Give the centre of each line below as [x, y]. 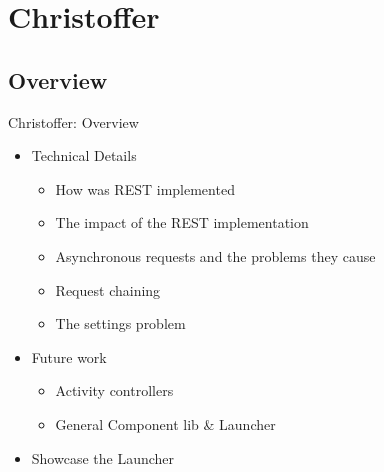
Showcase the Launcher [103, 457]
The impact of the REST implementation [182, 222]
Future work [69, 356]
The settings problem [120, 323]
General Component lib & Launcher [165, 423]
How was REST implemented [145, 188]
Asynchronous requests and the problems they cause [215, 255]
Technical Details [84, 155]
